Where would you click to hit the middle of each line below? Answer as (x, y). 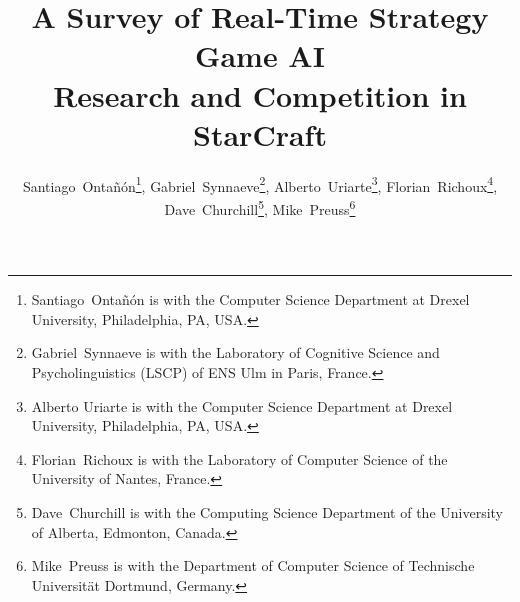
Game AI (260, 55)
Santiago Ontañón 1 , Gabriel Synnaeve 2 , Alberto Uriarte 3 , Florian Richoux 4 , (260, 184)
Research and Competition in (260, 94)
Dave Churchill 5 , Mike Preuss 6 (260, 207)
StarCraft (260, 133)
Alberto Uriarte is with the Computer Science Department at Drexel (242, 405)
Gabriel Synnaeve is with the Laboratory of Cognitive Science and (235, 352)
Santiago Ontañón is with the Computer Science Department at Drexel (250, 299)
